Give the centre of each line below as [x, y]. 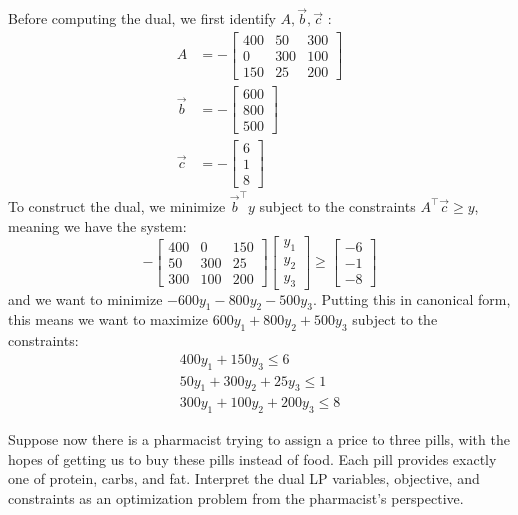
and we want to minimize [85, 298]
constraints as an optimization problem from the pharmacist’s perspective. [236, 498]
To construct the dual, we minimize [117, 205]
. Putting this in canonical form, [411, 298]
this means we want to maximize [108, 319]
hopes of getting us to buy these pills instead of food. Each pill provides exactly [252, 458]
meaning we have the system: [97, 225]
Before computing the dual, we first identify [142, 18]
